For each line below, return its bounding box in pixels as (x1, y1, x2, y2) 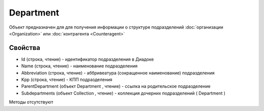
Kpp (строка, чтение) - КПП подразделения (21, 77, 112, 82)
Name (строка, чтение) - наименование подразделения (21, 63, 138, 69)
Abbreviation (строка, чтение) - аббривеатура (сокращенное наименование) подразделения (21, 70, 215, 76)
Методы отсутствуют (9, 99, 53, 105)
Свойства (9, 44, 41, 52)
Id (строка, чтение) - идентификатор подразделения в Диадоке (21, 56, 154, 62)
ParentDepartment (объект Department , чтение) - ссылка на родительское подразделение (21, 83, 211, 89)
